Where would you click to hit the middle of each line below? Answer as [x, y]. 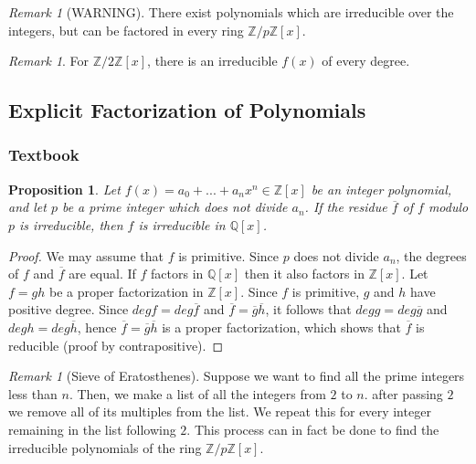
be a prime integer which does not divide [175, 207]
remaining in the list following [92, 429]
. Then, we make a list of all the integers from [197, 393]
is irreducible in [182, 224]
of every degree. [366, 61]
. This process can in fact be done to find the [313, 429]
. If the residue [346, 207]
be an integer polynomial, [381, 189]
